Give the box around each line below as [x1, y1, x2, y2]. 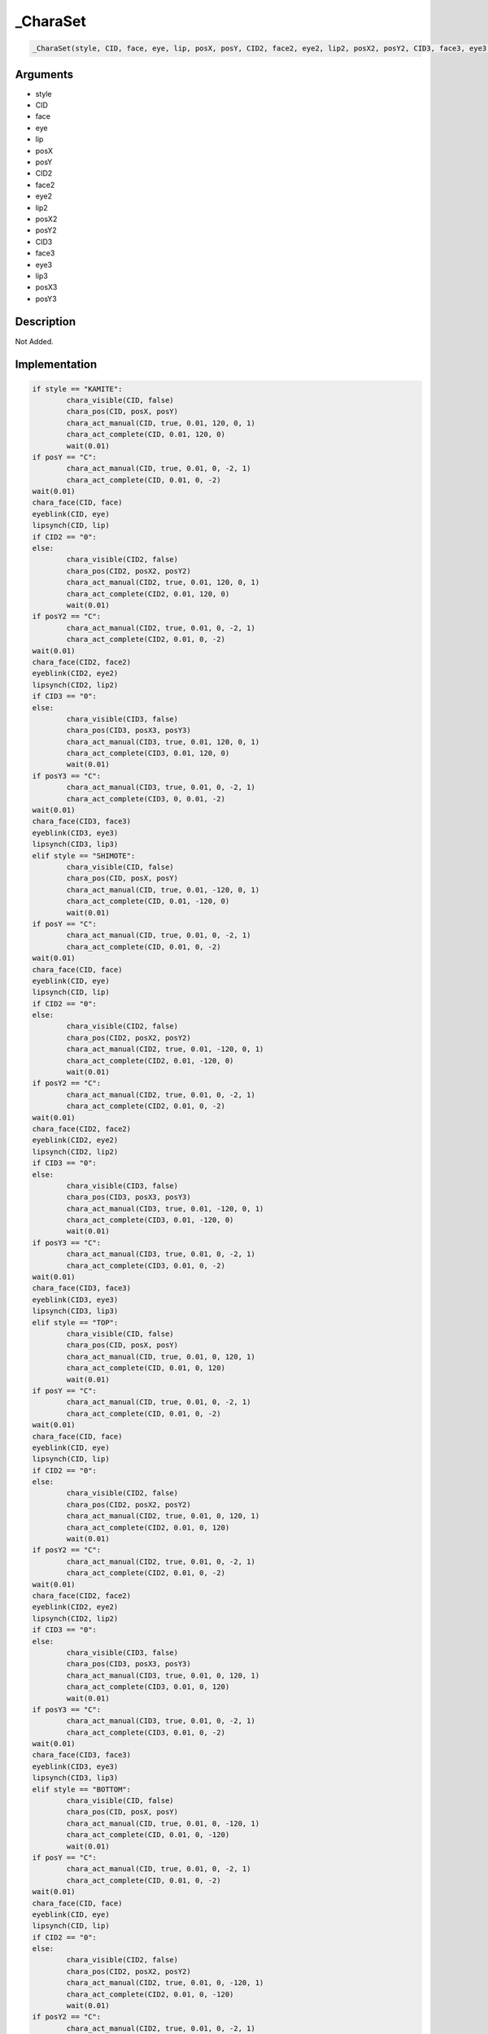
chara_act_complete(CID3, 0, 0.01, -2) [66, 794, 225, 803]
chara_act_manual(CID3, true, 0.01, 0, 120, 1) [66, 1670, 260, 1680]
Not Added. [15, 336, 54, 346]
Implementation [15, 358, 98, 372]
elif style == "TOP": [32, 1318, 119, 1327]
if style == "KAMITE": [32, 384, 123, 394]
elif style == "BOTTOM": [32, 1784, 132, 1794]
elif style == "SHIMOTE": [32, 851, 136, 860]
